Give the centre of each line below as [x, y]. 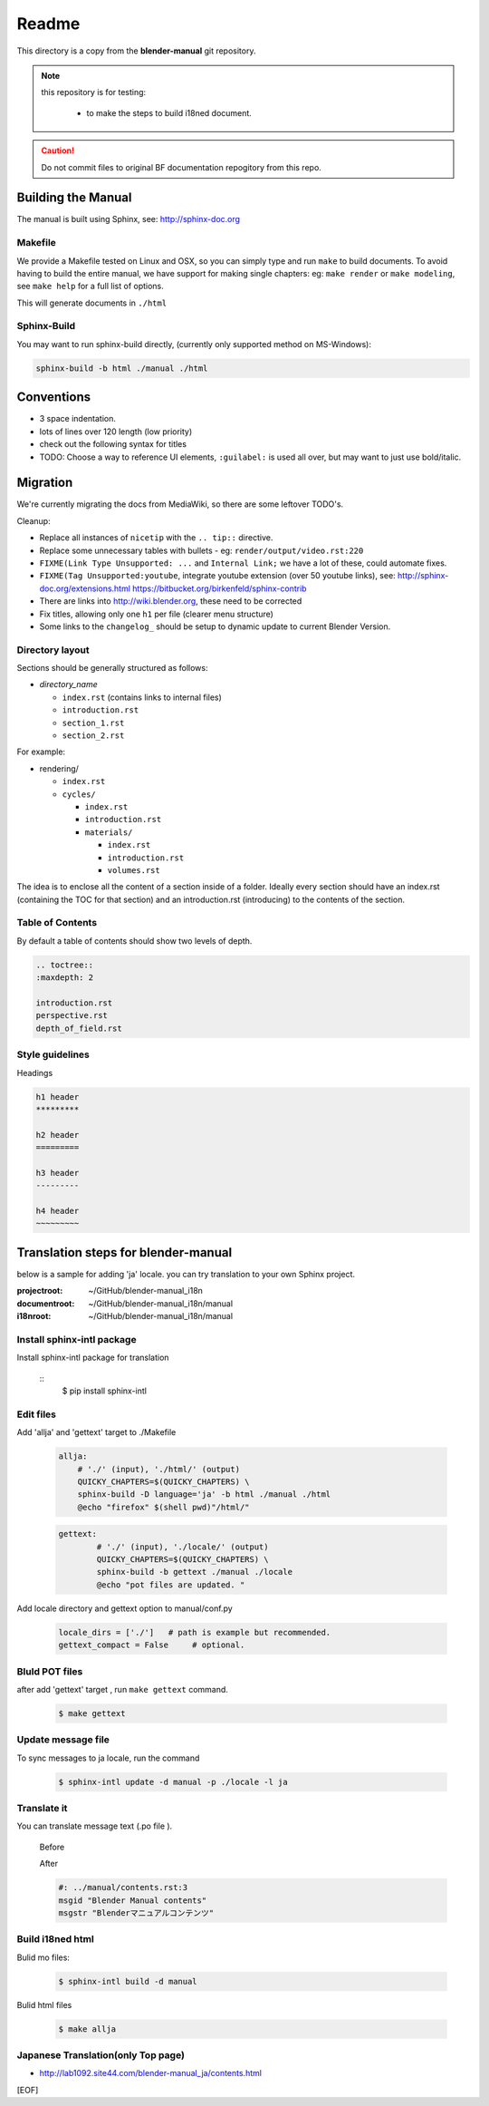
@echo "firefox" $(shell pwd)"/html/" [163, 1507]
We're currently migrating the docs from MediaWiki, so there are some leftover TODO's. [180, 504]
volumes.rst [134, 870]
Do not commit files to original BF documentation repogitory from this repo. [181, 167]
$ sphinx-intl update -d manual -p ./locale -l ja [173, 1782]
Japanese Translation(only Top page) [101, 2055]
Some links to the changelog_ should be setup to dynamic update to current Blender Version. [215, 626]
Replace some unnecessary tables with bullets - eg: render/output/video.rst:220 [201, 550]
